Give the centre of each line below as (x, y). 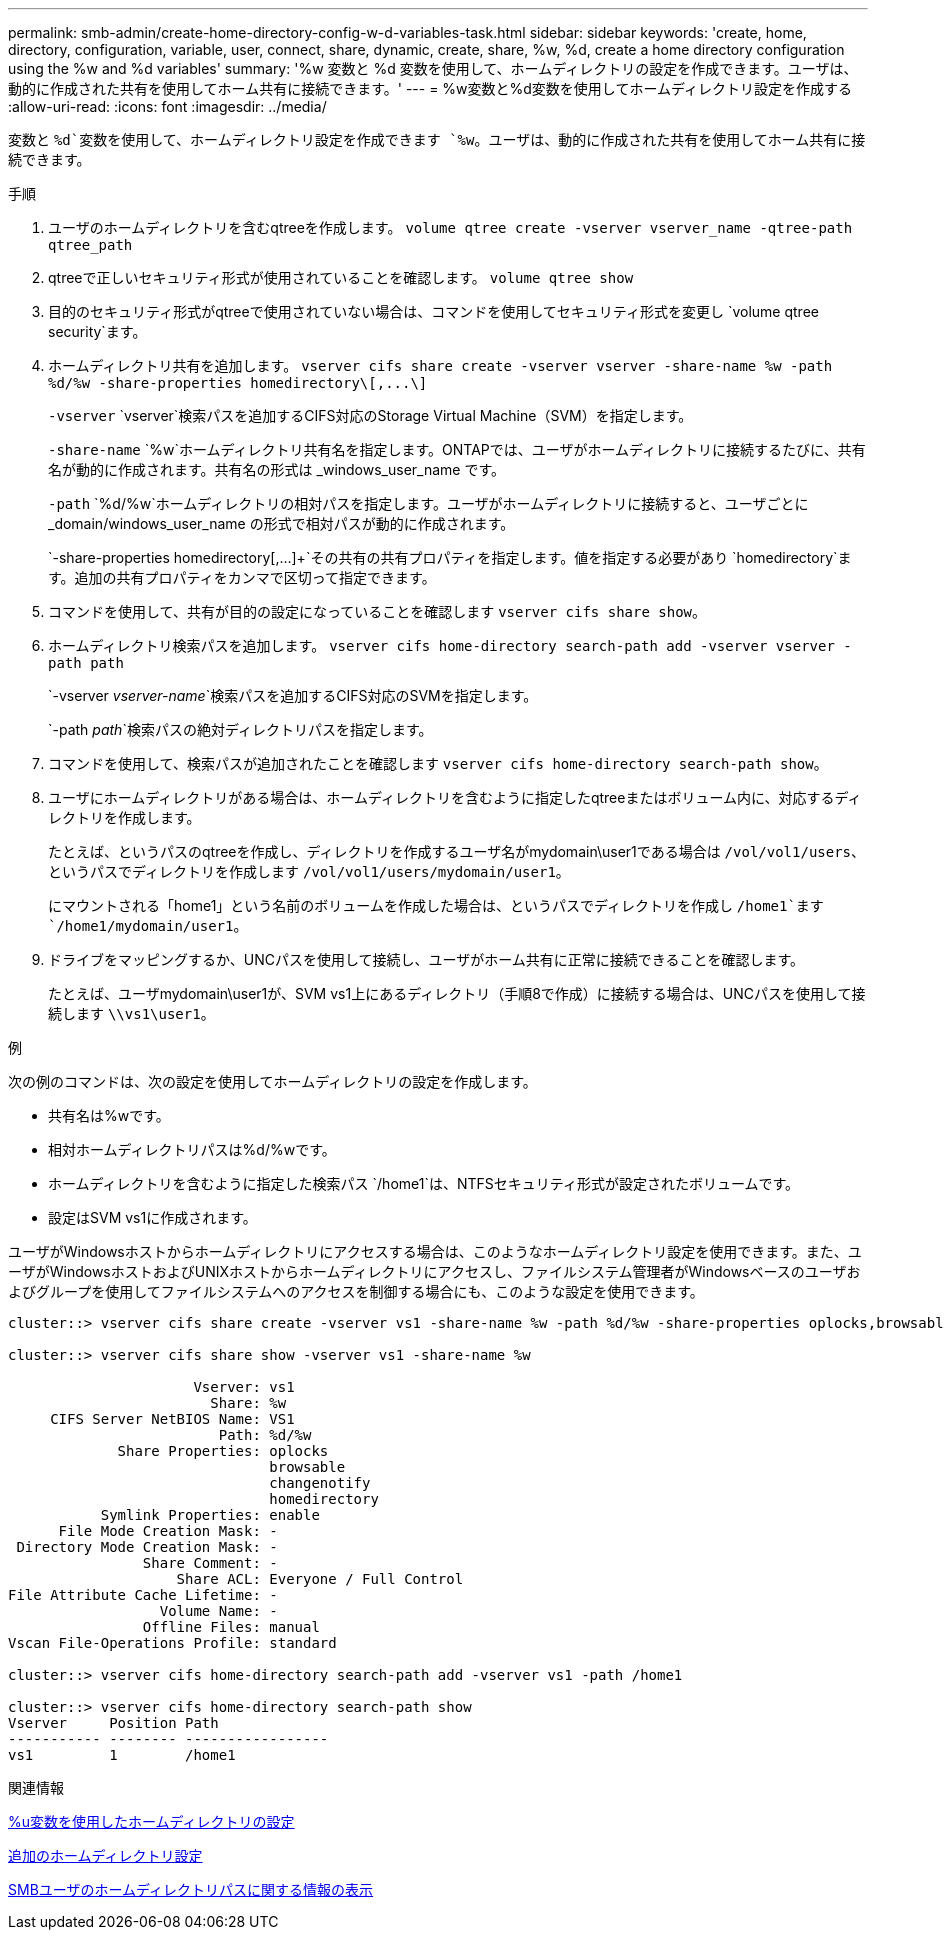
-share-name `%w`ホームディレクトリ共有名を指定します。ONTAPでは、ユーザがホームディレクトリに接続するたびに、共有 (457, 449)
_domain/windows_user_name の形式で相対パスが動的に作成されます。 (281, 523)
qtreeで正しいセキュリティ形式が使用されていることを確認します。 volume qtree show (341, 277)
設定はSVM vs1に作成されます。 (152, 1217)
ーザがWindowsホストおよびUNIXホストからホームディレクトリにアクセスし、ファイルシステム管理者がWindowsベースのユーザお (434, 1271)
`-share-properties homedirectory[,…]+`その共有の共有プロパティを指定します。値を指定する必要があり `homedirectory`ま (450, 557)
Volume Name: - (218, 1611)
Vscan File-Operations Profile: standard (172, 1643)
